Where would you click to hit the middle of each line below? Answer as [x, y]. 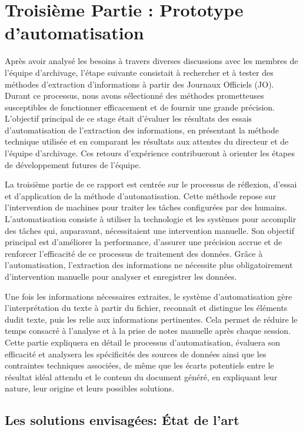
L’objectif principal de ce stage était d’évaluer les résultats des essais [129, 118]
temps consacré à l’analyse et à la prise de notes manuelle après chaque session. [148, 331]
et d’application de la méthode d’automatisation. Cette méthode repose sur [141, 195]
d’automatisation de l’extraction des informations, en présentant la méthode [142, 130]
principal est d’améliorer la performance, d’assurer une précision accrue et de [144, 242]
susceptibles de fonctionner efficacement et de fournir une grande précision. [140, 107]
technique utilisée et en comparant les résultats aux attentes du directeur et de [147, 141]
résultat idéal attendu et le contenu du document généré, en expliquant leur [141, 376]
